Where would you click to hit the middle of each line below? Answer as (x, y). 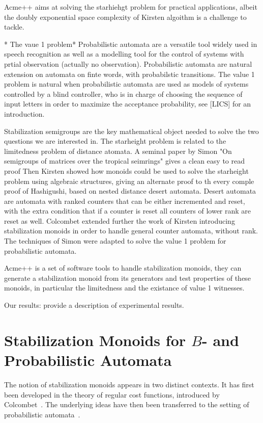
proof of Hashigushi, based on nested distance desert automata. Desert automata (130, 191)
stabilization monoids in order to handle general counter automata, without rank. (131, 231)
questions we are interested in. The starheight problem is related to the (115, 141)
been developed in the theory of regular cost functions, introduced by (112, 394)
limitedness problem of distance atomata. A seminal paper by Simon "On (118, 151)
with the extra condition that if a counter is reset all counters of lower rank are (128, 211)
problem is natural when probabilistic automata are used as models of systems (126, 84)
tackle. (14, 27)
